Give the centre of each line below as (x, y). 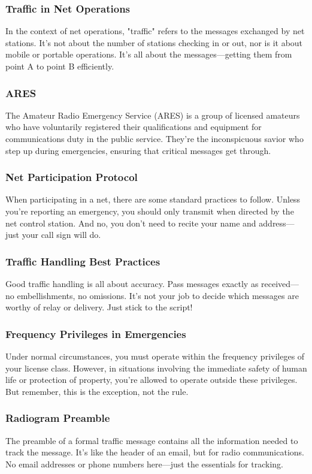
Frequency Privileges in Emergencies (96, 333)
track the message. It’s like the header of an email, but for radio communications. (155, 452)
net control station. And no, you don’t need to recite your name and (131, 223)
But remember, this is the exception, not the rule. (97, 391)
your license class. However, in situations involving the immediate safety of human (156, 368)
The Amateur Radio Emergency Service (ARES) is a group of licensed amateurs (153, 115)
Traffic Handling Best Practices (83, 261)
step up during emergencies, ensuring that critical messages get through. (138, 150)
